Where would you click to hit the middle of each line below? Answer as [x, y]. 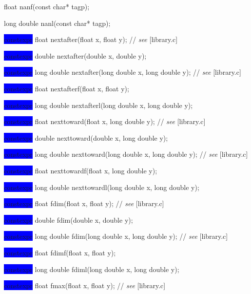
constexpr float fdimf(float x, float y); [60, 252]
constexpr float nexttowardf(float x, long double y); [81, 170]
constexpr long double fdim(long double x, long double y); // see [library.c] [116, 236]
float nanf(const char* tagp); [47, 6]
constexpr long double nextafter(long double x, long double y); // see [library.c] [123, 72]
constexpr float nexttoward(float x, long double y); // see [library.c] [105, 121]
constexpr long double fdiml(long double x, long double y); [92, 269]
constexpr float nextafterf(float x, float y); [67, 88]
